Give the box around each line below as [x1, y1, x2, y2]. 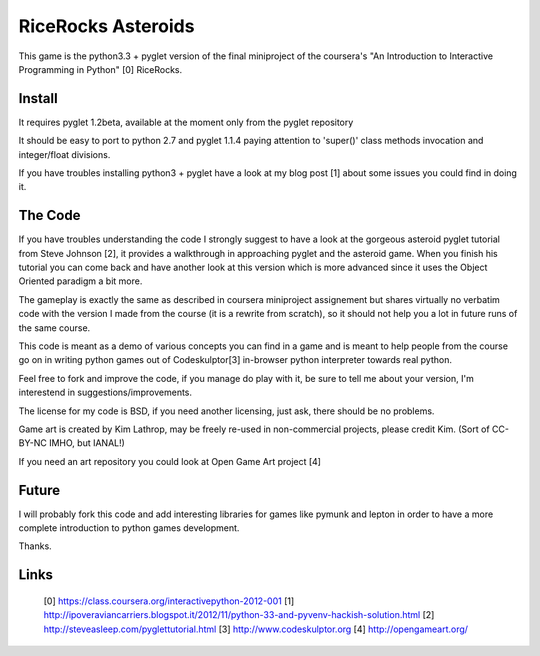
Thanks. [18, 540, 52, 552]
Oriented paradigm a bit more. [18, 275, 143, 287]
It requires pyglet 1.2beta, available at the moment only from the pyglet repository [18, 116, 354, 128]
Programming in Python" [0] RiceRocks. [18, 63, 183, 75]
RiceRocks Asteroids [18, 15, 195, 37]
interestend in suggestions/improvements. [18, 386, 193, 399]
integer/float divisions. [18, 148, 111, 160]
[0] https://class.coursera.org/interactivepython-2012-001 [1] [43, 595, 295, 607]
